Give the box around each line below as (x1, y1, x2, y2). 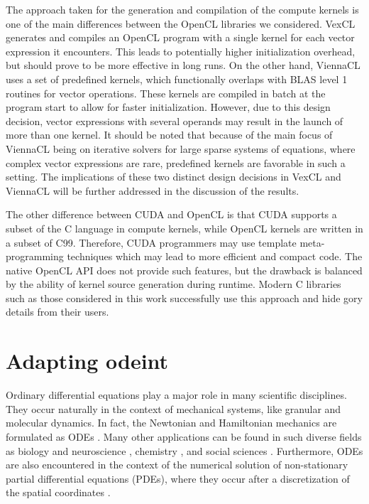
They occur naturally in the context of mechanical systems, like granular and (6, 401, 341, 416)
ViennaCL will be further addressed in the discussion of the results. (6, 183, 299, 198)
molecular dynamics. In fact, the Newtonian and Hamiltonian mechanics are (6, 415, 337, 430)
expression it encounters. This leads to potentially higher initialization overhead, (6, 43, 356, 58)
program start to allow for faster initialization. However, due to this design (6, 100, 331, 114)
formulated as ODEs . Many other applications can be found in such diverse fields (6, 429, 362, 444)
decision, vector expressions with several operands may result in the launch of (6, 113, 343, 128)
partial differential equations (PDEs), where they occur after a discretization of (6, 471, 350, 486)
